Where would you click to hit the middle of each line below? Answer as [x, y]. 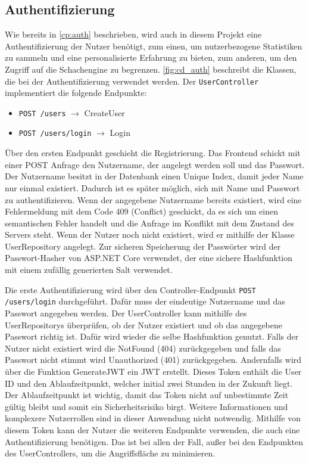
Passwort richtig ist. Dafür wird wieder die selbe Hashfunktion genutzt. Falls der [152, 336]
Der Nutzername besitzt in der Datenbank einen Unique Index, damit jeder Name [154, 176]
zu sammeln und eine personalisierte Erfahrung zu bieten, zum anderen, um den [151, 58]
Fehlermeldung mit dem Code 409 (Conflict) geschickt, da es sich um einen [141, 211]
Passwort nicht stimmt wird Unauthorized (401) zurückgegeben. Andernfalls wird [153, 360]
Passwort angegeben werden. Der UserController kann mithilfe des [126, 313]
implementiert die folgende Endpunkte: [76, 93]
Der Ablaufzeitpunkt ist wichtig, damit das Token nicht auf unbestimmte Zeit [147, 395]
